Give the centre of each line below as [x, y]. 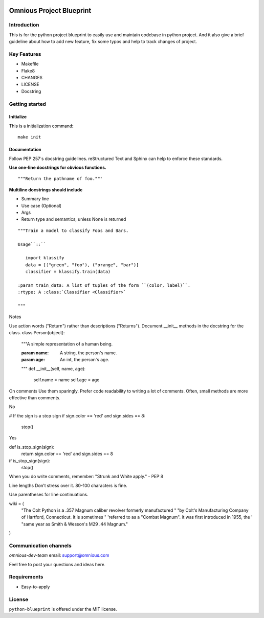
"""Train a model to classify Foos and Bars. [73, 230]
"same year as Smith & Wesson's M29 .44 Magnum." [75, 524]
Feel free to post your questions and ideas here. [57, 564]
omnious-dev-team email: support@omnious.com [59, 555]
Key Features [25, 54]
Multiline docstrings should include [46, 190]
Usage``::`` [32, 244]
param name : [35, 353]
